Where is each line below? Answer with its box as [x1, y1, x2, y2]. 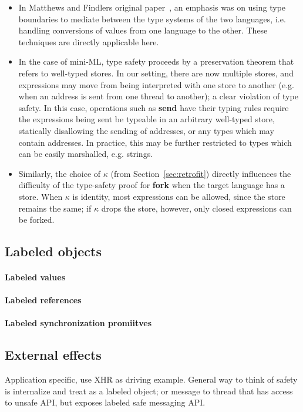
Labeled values [5, 271, 66, 283]
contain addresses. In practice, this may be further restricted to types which [18, 136, 292, 148]
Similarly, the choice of [18, 167, 101, 179]
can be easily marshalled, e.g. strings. [18, 148, 153, 160]
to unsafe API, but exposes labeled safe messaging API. [5, 396, 206, 408]
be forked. [18, 213, 55, 226]
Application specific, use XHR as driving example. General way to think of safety [5, 373, 298, 386]
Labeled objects [5, 242, 102, 260]
